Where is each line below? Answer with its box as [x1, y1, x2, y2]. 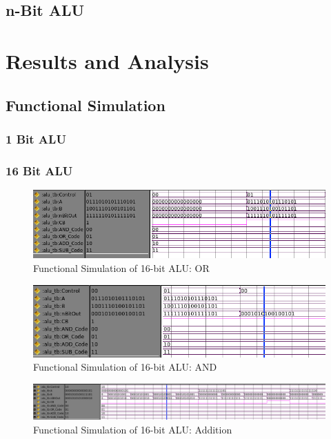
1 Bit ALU [6, 130, 66, 147]
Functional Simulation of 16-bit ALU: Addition [33, 422, 232, 436]
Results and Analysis [6, 46, 209, 75]
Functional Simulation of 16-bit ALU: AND [33, 360, 217, 374]
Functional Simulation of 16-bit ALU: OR [33, 260, 210, 275]
